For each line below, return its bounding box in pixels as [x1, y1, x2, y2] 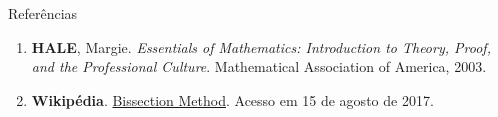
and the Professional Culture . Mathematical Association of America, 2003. [31, 56, 487, 77]
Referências [8, 3, 78, 23]
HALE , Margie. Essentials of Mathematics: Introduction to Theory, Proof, [31, 36, 491, 57]
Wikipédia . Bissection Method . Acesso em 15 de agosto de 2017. [31, 89, 434, 110]
